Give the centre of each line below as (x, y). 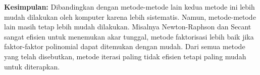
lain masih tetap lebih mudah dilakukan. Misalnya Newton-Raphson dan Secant (128, 27)
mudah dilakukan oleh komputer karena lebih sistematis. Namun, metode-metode (130, 16)
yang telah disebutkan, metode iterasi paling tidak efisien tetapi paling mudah (125, 56)
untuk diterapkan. (32, 66)
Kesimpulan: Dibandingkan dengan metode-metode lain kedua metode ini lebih (129, 7)
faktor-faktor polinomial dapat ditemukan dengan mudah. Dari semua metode (125, 46)
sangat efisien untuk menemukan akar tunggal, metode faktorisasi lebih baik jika (129, 36)
